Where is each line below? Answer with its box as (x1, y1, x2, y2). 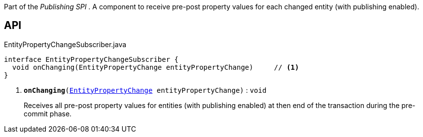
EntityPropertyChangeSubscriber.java (4, 40, 127, 49)
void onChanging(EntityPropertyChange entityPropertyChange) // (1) (12, 63, 299, 71)
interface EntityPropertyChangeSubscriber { (4, 55, 179, 63)
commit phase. (24, 109, 72, 118)
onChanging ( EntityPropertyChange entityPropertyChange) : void (24, 85, 267, 94)
